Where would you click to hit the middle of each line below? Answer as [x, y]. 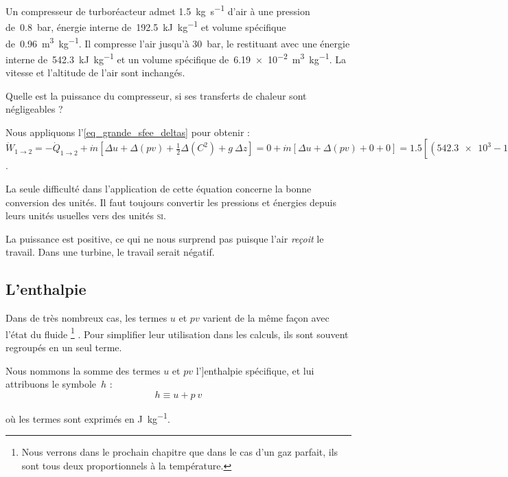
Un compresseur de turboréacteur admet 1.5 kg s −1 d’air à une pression [158, 10]
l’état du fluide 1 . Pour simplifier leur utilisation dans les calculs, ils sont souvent [177, 333]
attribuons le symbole [51, 384]
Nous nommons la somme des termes [83, 370]
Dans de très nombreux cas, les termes [86, 318]
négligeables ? [34, 109]
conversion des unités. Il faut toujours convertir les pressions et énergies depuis [171, 202]
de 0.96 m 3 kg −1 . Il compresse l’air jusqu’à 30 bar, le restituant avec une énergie [178, 42]
